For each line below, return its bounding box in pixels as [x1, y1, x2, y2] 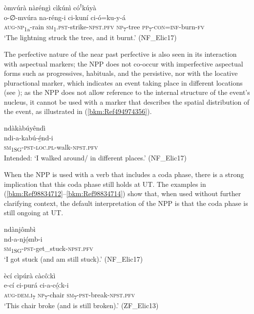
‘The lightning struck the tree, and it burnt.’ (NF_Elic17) [4, 32, 177, 43]
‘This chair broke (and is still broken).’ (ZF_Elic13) [4, 300, 159, 311]
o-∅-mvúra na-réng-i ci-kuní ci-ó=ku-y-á [4, 12, 126, 22]
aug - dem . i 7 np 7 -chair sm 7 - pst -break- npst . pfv [4, 290, 135, 301]
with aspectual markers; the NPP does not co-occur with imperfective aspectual [4, 58, 243, 68]
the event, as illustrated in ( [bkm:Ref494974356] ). [4, 106, 152, 116]
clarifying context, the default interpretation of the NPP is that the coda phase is [4, 198, 248, 208]
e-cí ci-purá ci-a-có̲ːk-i [4, 280, 69, 290]
